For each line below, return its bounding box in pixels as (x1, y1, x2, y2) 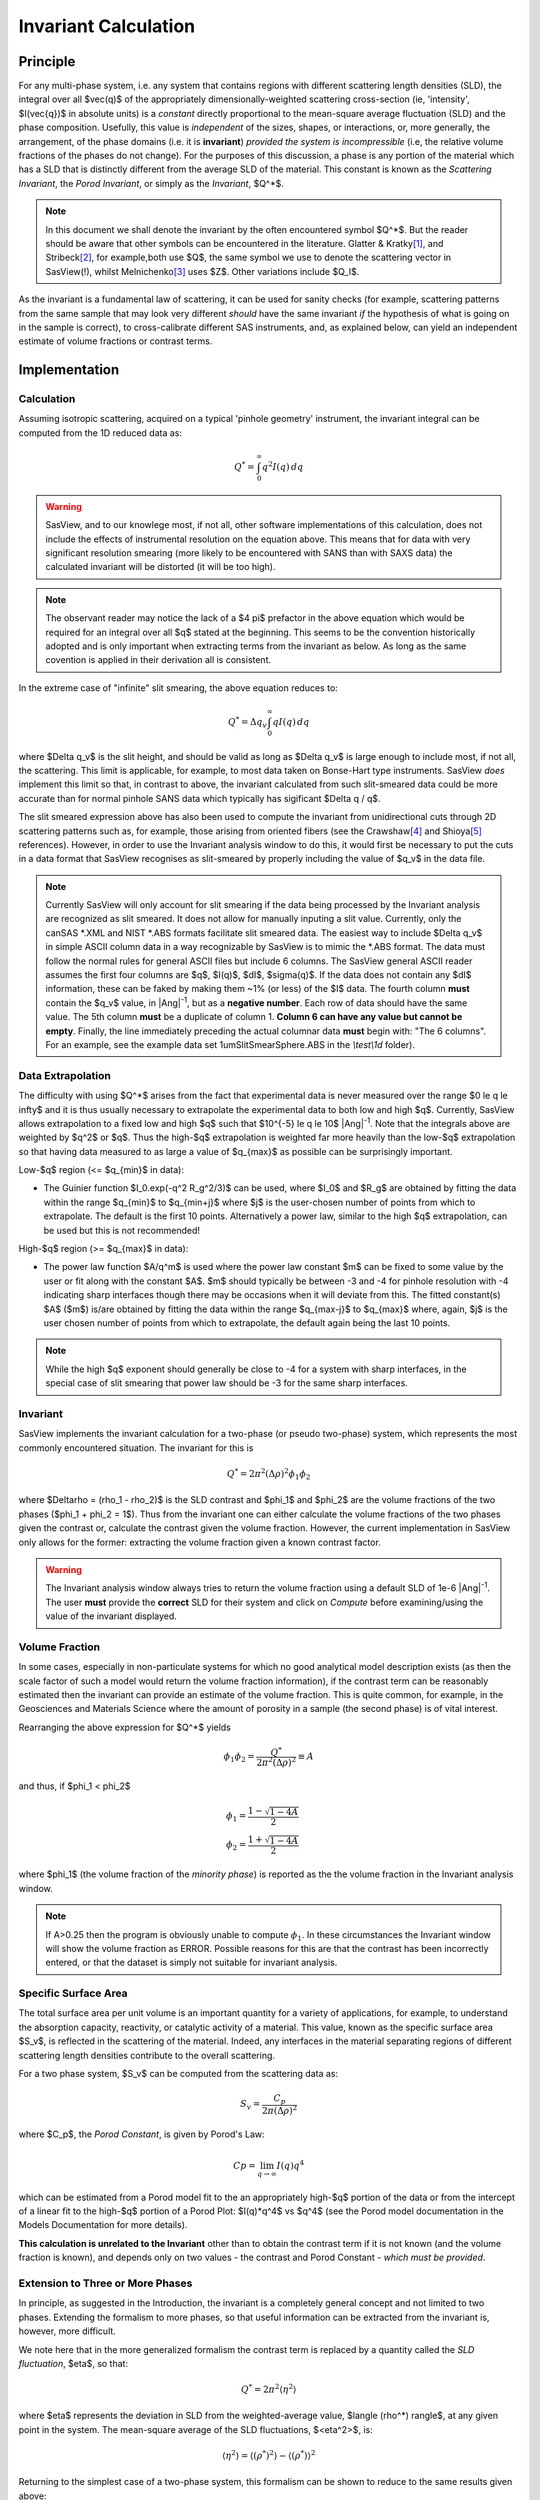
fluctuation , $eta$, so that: (18, 2357, 129, 2369)
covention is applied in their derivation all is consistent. (45, 654, 272, 666)
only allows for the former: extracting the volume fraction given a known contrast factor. (18, 1536, 382, 1548)
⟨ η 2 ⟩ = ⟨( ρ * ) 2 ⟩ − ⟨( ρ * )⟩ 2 (221, 2448, 316, 2462)
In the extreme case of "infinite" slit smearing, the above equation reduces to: (18, 681, 339, 694)
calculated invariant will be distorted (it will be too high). (45, 561, 276, 573)
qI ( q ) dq (272, 716, 310, 727)
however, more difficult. (18, 2325, 117, 2337)
